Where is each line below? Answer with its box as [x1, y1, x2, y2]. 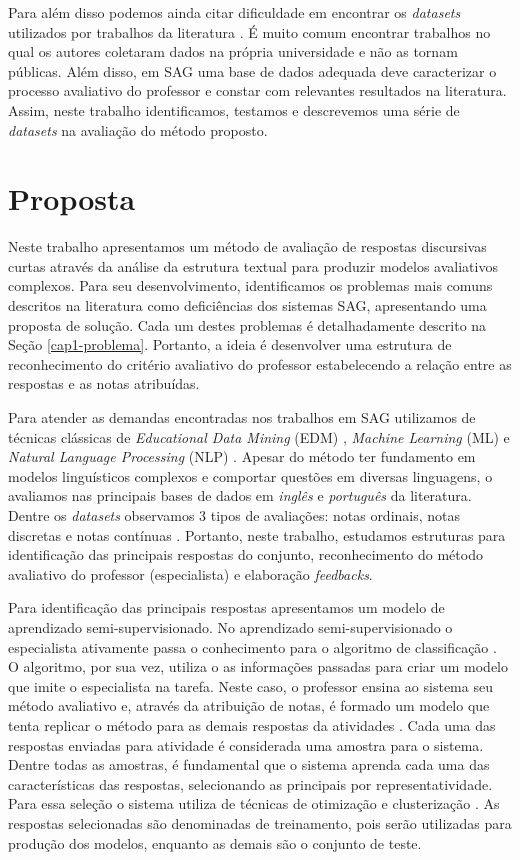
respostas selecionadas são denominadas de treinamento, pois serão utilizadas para [8, 812, 512, 833]
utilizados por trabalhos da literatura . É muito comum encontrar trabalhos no [8, 21, 491, 42]
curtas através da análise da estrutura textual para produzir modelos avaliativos [8, 255, 498, 276]
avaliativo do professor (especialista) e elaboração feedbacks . [8, 563, 373, 584]
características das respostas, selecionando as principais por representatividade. [8, 773, 493, 794]
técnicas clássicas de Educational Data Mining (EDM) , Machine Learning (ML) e [8, 426, 510, 447]
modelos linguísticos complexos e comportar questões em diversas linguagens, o [8, 465, 493, 486]
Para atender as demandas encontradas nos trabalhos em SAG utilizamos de [8, 407, 476, 428]
